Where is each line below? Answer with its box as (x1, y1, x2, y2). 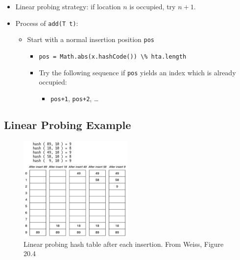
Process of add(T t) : (15, 18, 78, 28)
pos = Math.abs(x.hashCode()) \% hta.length (39, 53, 187, 60)
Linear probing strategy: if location (15, 1, 121, 11)
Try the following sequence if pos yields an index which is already (39, 67, 236, 77)
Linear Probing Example (4, 117, 131, 132)
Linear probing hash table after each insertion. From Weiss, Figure (24, 238, 224, 249)
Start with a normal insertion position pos (27, 34, 154, 44)
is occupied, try (129, 1, 176, 11)
